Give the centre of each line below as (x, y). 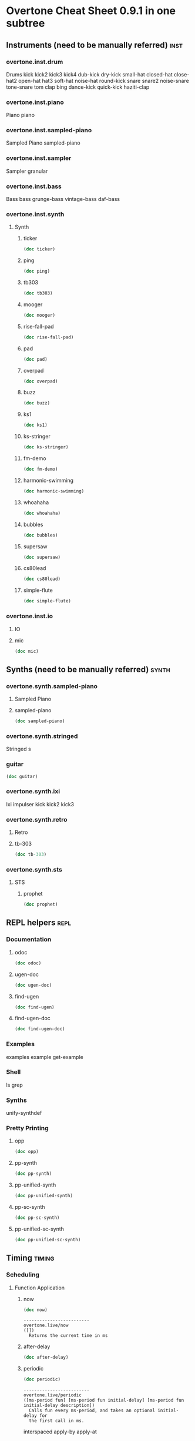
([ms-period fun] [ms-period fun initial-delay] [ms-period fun (104, 1400)
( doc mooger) (39, 315)
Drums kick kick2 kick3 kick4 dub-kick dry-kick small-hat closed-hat (90, 74)
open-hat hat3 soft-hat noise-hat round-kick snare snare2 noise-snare (104, 81)
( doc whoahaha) (42, 513)
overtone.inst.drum (35, 62)
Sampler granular (27, 171)
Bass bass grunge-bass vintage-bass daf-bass (63, 199)
